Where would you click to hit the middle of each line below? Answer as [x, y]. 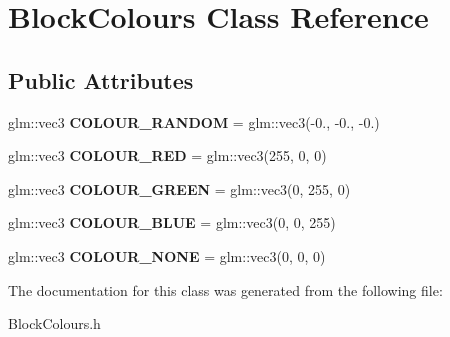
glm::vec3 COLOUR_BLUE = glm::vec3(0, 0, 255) [172, 222]
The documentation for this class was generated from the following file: [225, 289]
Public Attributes [101, 79]
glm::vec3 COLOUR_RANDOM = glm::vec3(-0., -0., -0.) [194, 121]
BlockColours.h [54, 323]
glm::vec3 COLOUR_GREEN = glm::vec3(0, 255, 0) [179, 188]
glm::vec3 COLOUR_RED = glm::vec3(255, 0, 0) [167, 155]
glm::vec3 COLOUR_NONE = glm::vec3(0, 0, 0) [167, 255]
